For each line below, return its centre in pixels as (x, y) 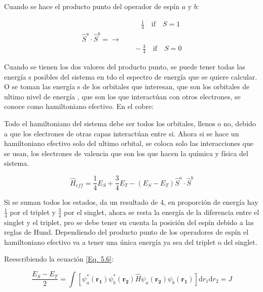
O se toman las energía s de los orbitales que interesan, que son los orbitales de (127, 86)
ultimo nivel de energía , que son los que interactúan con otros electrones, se (122, 96)
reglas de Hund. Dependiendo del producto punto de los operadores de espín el (126, 232)
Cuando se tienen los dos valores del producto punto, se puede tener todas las (125, 67)
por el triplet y (33, 212)
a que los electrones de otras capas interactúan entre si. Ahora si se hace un (122, 133)
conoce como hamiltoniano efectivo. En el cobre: (79, 106)
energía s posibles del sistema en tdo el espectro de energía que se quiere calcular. (131, 76)
